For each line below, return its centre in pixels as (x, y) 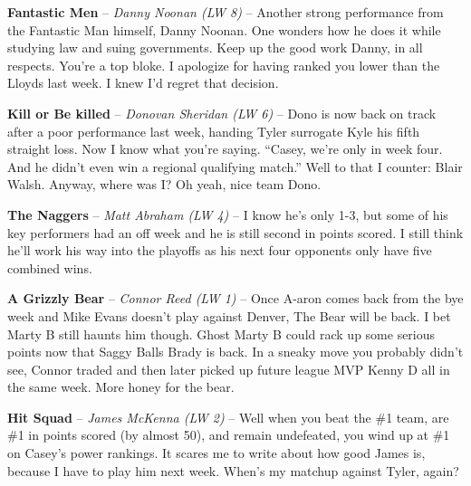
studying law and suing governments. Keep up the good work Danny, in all (215, 48)
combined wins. (50, 267)
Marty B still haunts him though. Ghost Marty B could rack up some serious (221, 334)
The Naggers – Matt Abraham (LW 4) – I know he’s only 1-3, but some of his (228, 214)
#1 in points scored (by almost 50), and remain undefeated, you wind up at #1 (229, 435)
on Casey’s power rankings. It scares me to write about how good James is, (216, 453)
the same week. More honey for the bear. (121, 387)
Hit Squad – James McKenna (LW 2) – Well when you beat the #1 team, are (228, 417)
